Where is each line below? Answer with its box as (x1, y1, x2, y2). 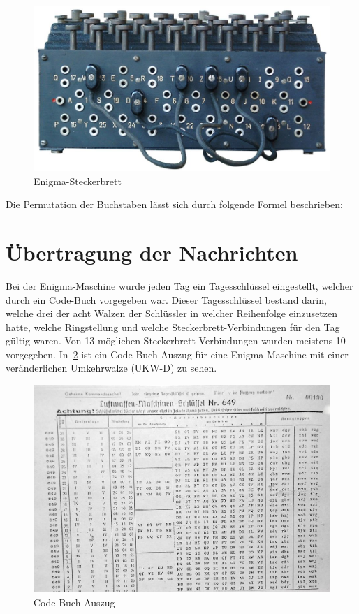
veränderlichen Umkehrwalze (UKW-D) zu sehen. (6, 360, 217, 375)
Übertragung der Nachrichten (6, 237, 298, 266)
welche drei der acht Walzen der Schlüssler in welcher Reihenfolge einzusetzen (6, 306, 338, 321)
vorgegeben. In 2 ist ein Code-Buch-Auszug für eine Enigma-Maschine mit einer (6, 346, 349, 361)
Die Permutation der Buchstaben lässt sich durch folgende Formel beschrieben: (6, 197, 343, 212)
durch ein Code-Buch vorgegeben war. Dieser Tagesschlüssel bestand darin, (6, 292, 327, 307)
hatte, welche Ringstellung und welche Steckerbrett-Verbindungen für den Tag (6, 319, 340, 334)
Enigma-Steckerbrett (34, 173, 122, 188)
